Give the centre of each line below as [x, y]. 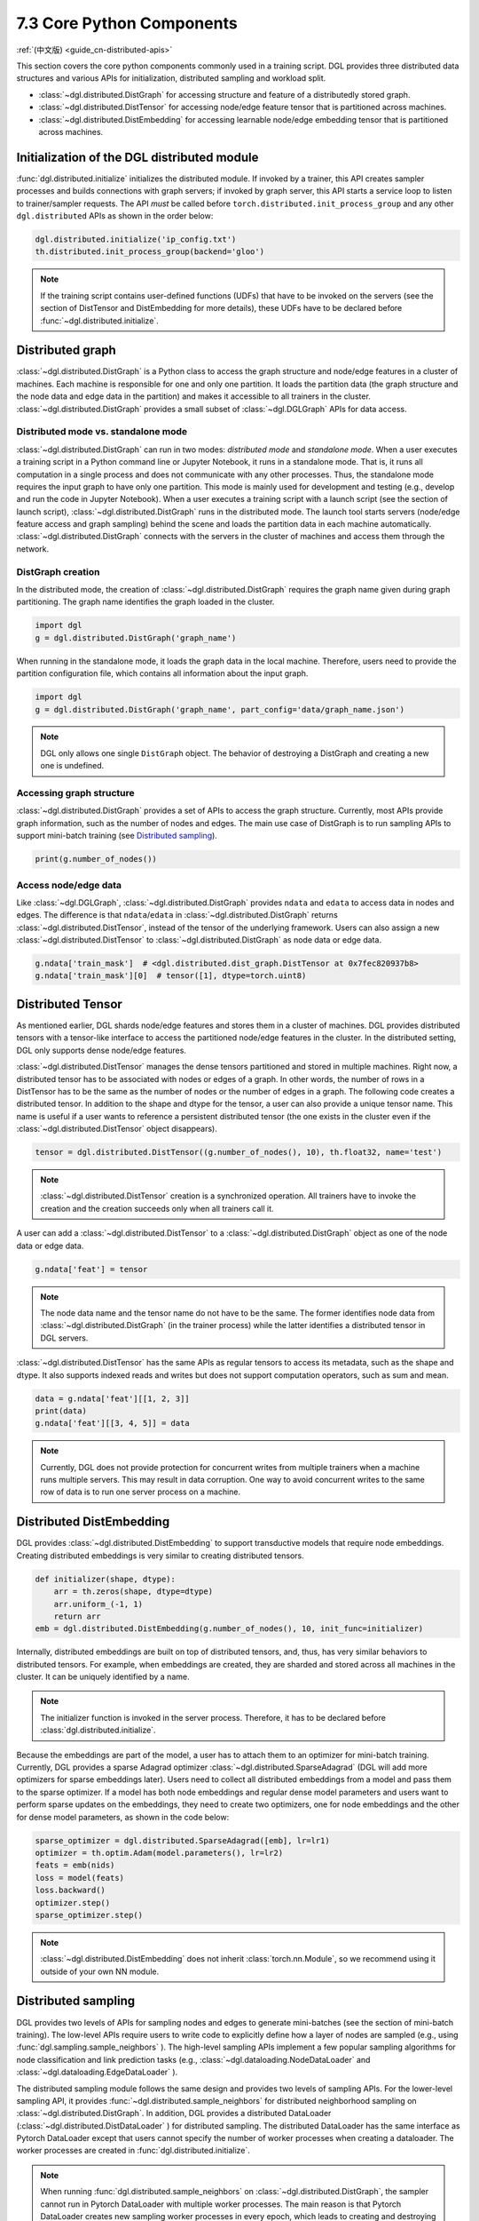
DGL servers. [64, 1338]
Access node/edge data [69, 885]
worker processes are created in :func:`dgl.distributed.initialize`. [133, 2151]
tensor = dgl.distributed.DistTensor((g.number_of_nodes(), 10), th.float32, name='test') [239, 1152]
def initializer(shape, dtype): [106, 1579]
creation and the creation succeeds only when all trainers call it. [157, 1208]
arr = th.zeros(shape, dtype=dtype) [133, 1592]
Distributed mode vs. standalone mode [102, 432]
